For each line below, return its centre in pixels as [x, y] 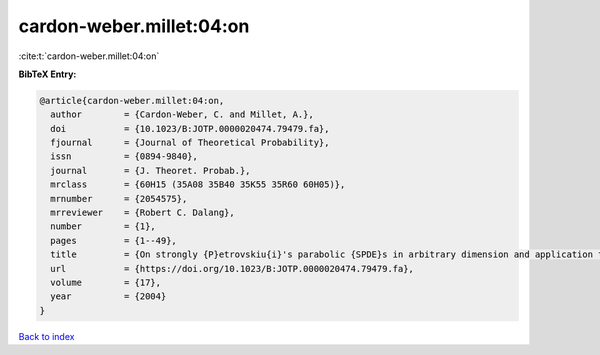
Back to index [46, 336]
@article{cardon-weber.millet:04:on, [132, 100]
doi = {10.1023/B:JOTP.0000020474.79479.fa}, [190, 128]
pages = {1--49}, [113, 240]
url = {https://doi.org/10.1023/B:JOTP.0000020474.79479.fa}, [232, 268]
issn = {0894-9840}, [124, 156]
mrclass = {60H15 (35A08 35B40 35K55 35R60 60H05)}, [198, 184]
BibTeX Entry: [47, 74]
